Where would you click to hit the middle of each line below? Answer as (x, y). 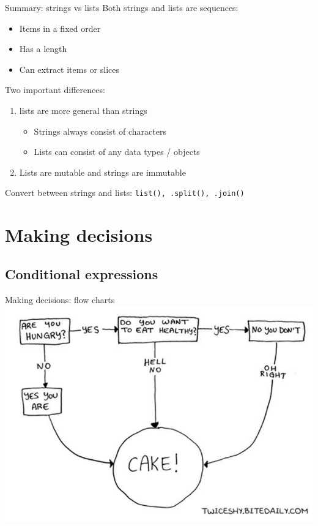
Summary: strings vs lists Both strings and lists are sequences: (122, 7)
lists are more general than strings (83, 110)
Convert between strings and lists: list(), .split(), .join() (125, 193)
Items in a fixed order (60, 28)
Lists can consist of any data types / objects (117, 152)
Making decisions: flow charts (60, 299)
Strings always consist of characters (100, 131)
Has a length (43, 49)
